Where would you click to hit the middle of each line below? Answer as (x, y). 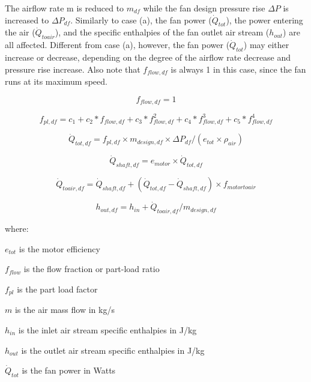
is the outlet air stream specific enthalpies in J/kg (113, 350)
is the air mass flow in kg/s (65, 310)
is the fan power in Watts (69, 370)
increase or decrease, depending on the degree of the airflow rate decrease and (148, 57)
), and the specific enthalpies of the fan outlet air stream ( (162, 32)
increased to (27, 20)
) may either (266, 45)
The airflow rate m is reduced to (65, 8)
